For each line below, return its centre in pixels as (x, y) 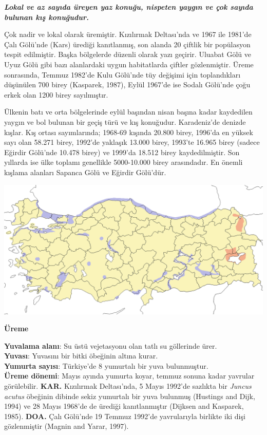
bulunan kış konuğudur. (46, 17)
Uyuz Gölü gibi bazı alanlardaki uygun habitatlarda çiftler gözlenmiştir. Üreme (129, 64)
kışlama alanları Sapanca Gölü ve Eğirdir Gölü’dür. (85, 172)
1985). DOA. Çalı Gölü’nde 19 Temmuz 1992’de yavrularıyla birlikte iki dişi (125, 416)
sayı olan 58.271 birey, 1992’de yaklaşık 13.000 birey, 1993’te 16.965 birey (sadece (132, 142)
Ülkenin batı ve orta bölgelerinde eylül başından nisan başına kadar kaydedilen (128, 112)
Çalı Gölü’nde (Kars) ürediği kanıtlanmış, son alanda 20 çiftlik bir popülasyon (127, 44)
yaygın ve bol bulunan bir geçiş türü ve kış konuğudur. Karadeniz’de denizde (125, 121)
